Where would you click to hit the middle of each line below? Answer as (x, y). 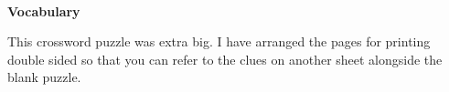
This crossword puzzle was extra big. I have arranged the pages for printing (219, 41)
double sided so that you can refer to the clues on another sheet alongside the (225, 59)
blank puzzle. (44, 77)
